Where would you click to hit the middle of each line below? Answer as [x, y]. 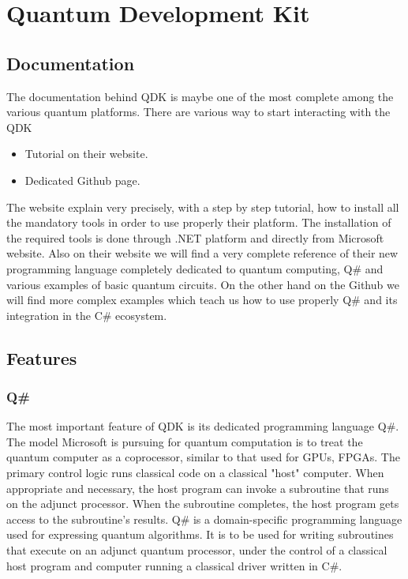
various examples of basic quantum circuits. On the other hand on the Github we [203, 284]
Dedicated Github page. [82, 180]
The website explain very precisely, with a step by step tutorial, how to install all [203, 207]
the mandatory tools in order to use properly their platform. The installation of [199, 222]
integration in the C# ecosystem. [87, 315]
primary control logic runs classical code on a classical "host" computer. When [195, 473]
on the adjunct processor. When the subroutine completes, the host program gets [203, 504]
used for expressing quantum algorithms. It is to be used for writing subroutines [200, 534]
